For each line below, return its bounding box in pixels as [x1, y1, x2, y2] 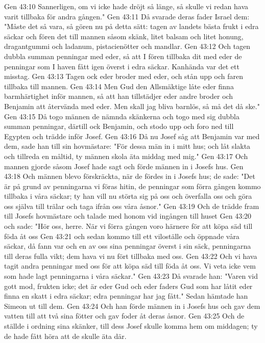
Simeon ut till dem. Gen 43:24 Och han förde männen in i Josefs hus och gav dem [4, 300, 260, 311]
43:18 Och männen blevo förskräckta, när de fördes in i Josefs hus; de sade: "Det [4, 171, 255, 181]
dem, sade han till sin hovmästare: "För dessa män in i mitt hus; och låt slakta [4, 141, 251, 151]
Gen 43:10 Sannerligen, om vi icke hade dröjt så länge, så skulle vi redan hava [4, 1, 249, 11]
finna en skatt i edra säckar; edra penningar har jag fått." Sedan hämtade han [4, 291, 248, 301]
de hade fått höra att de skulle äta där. [4, 330, 127, 341]
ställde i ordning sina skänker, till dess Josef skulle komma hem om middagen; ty [4, 321, 258, 331]
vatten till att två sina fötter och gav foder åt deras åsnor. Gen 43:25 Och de [4, 310, 245, 321]
